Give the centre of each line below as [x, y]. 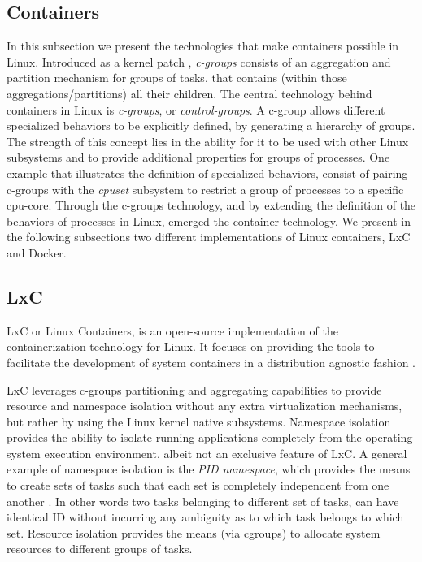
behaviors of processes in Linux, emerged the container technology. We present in [209, 220]
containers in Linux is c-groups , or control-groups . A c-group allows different [196, 109]
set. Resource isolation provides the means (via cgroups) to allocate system [194, 532]
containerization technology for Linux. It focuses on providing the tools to [191, 346]
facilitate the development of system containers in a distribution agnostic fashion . [211, 362]
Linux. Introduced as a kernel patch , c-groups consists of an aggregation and [199, 61]
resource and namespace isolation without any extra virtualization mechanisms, [204, 406]
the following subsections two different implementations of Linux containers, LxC [209, 237]
